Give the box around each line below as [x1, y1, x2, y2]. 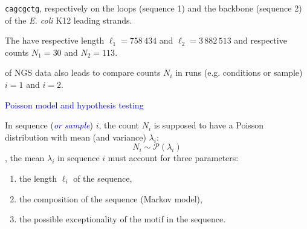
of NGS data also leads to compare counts [5, 66, 161, 79]
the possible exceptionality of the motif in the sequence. [19, 213, 226, 225]
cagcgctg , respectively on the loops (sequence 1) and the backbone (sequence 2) [5, 2, 302, 14]
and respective [234, 34, 287, 47]
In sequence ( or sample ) [5, 119, 93, 131]
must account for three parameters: [108, 151, 239, 164]
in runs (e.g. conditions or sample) [175, 66, 303, 79]
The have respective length [5, 34, 105, 47]
